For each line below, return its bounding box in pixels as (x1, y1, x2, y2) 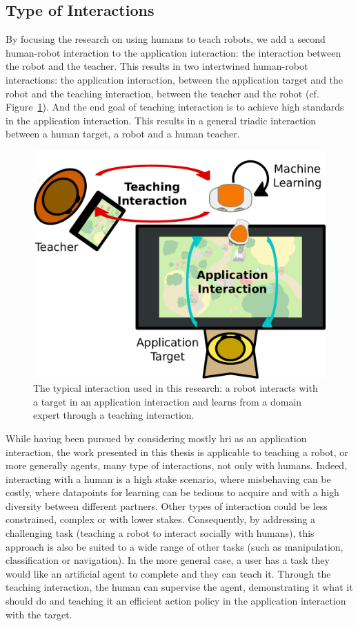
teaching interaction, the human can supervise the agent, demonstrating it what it (6, 580, 353, 594)
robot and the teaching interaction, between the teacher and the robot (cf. (6, 86, 319, 100)
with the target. (6, 607, 72, 621)
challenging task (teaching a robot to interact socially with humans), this (6, 526, 315, 540)
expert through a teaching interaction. (33, 408, 195, 422)
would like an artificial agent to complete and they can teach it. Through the (6, 566, 331, 580)
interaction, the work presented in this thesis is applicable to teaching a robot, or (6, 444, 348, 459)
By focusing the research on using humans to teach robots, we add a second (6, 32, 326, 46)
